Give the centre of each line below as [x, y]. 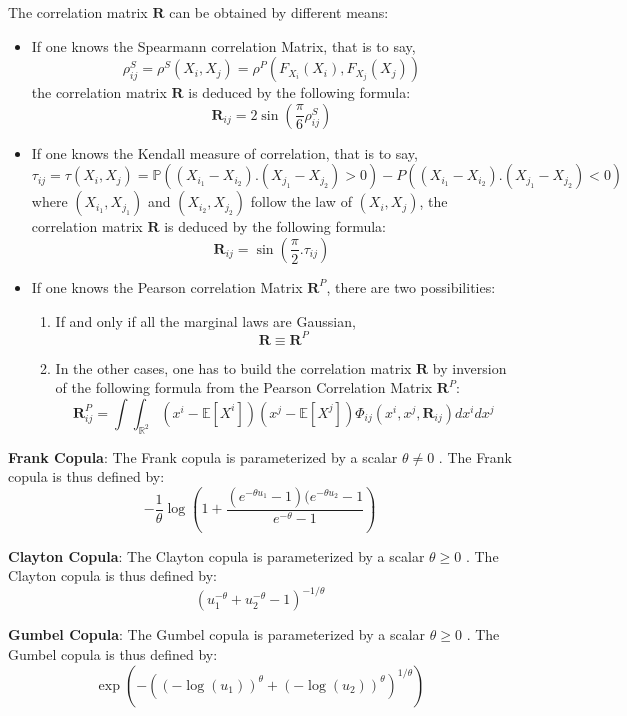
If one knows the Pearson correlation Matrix [167, 286]
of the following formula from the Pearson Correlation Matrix [244, 387]
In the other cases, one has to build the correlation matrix [233, 367]
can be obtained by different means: [279, 12]
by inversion [469, 367]
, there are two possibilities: [411, 286]
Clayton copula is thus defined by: [113, 575]
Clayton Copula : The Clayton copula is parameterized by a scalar [216, 555]
